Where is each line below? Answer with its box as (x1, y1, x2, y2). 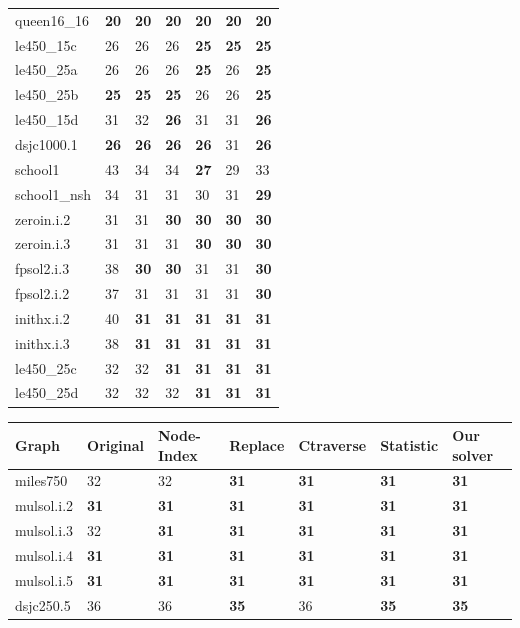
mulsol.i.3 (15, 520, 74, 541)
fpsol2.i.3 (15, 258, 70, 279)
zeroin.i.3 (15, 233, 71, 254)
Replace (229, 434, 285, 455)
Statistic (380, 434, 439, 455)
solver (452, 444, 494, 465)
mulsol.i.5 (15, 569, 74, 590)
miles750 (15, 470, 68, 491)
